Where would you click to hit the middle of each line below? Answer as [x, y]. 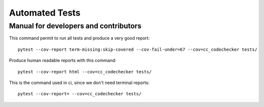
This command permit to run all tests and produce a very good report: [79, 38]
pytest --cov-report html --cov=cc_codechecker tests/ [85, 72]
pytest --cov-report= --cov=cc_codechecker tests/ [80, 94]
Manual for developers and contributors [75, 26]
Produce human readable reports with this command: [63, 61]
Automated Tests [45, 13]
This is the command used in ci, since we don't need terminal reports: [79, 83]
